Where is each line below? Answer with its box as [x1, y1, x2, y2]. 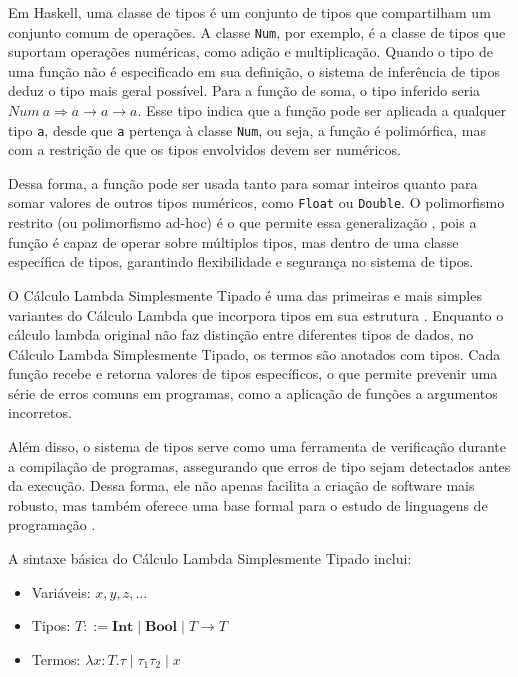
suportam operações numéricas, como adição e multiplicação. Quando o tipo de [8, 41, 493, 62]
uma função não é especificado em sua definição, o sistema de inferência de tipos [8, 60, 500, 81]
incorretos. [8, 402, 72, 423]
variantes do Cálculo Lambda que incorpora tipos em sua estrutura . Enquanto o [8, 304, 504, 325]
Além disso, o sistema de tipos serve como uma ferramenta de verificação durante [8, 436, 506, 457]
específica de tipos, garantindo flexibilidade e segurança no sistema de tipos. [8, 251, 474, 272]
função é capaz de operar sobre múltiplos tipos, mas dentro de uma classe [8, 231, 459, 252]
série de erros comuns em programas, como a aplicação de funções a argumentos [8, 382, 498, 403]
